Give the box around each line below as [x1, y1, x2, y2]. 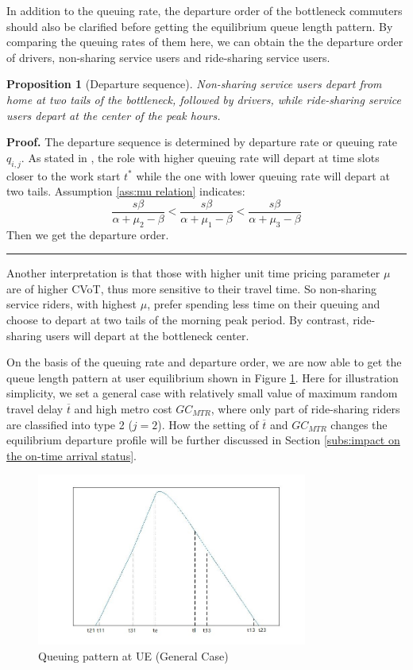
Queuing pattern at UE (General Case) [38, 647, 229, 664]
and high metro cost [74, 400, 172, 416]
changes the [330, 416, 388, 432]
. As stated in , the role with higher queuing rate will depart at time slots [21, 149, 380, 165]
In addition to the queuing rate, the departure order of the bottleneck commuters [6, 2, 403, 18]
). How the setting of [157, 416, 259, 432]
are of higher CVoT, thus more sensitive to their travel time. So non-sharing [6, 280, 377, 296]
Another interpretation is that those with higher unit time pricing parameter [6, 265, 380, 281]
